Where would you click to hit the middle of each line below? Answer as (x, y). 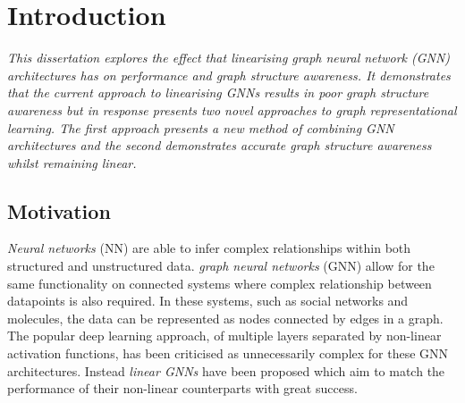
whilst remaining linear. (72, 162)
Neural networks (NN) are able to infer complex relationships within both (209, 248)
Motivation (59, 210)
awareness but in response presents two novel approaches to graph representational (232, 109)
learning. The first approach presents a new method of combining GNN (201, 127)
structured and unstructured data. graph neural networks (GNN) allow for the (221, 266)
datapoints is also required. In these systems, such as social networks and (208, 301)
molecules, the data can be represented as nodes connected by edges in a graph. (225, 318)
